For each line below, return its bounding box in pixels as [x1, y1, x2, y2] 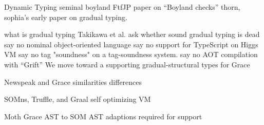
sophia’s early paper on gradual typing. [4, 11, 127, 22]
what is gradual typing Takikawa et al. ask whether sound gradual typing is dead [4, 29, 260, 40]
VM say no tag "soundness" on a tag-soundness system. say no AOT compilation [4, 49, 258, 60]
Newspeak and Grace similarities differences [4, 76, 142, 87]
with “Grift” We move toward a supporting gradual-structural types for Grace [4, 59, 250, 69]
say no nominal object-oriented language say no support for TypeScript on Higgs [4, 39, 258, 49]
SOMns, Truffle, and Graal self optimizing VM [4, 94, 151, 104]
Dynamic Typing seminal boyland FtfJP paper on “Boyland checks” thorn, [4, 2, 240, 12]
